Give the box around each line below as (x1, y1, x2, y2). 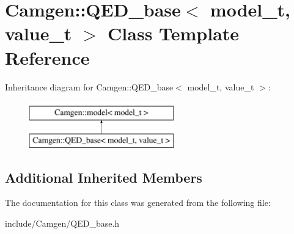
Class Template (108, 21, 240, 46)
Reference (5, 45, 90, 70)
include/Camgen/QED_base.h (5, 217, 120, 230)
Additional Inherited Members (5, 167, 202, 186)
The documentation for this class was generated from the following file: (5, 196, 271, 209)
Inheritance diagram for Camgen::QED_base (5, 80, 174, 93)
